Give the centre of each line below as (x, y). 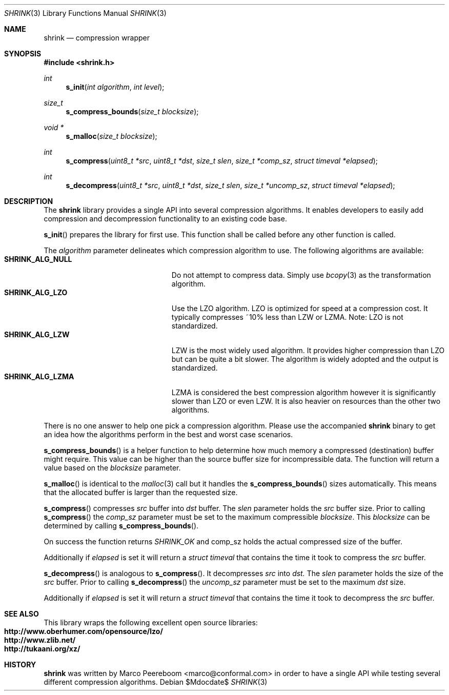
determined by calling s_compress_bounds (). (121, 526)
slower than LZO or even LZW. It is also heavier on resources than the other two (306, 401)
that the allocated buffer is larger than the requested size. (141, 492)
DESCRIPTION (29, 201)
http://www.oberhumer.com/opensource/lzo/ (84, 631)
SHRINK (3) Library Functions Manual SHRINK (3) (85, 13)
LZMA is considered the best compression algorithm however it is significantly (304, 392)
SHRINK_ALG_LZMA (39, 376)
